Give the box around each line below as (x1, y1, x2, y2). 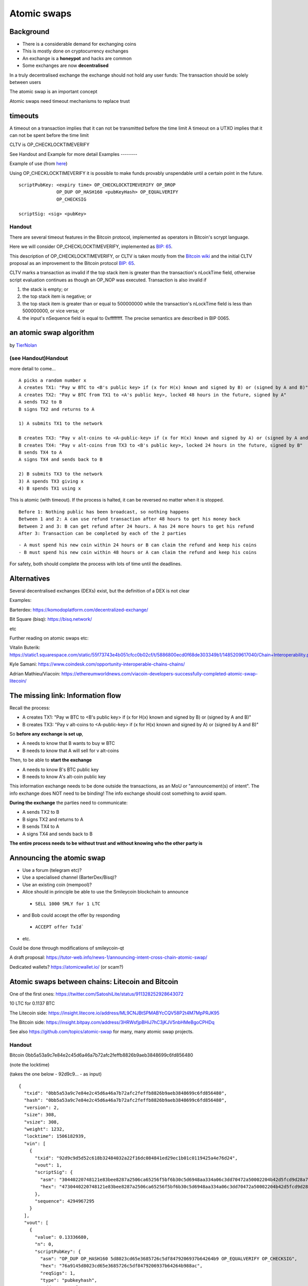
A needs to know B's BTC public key (22, 766, 99, 773)
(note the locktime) (9, 1061, 50, 1067)
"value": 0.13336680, (34, 1234, 89, 1240)
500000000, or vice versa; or (22, 308, 85, 314)
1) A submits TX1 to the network (18, 421, 103, 426)
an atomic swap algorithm (9, 328, 94, 337)
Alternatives (9, 574, 50, 583)
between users (9, 79, 41, 85)
